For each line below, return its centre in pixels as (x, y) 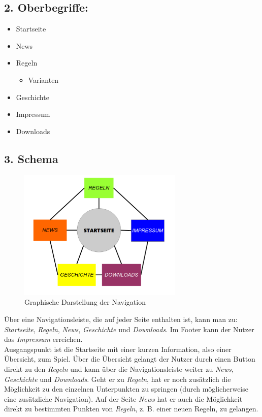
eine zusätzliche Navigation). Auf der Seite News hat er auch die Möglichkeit (123, 398)
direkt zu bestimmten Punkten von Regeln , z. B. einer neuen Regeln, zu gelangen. (131, 409)
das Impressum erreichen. (43, 339)
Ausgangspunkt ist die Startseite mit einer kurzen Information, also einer (118, 349)
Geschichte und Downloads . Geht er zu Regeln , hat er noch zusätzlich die (118, 379)
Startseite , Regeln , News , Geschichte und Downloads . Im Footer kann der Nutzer (129, 329)
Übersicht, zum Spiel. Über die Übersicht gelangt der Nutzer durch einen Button (130, 359)
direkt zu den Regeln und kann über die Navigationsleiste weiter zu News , (119, 369)
